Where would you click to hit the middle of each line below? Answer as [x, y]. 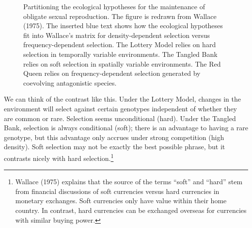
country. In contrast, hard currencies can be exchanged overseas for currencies [131, 210]
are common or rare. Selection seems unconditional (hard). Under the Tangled [120, 118]
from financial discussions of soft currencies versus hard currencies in [117, 191]
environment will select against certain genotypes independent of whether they [121, 108]
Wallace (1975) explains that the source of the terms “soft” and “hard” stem [129, 182]
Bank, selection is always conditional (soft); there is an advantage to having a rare [126, 128]
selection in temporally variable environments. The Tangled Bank [120, 54]
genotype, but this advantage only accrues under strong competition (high [114, 137]
